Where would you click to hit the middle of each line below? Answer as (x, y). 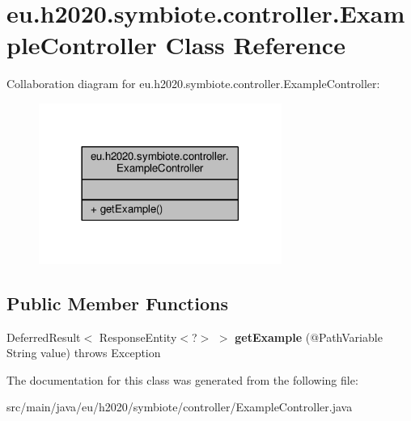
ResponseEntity (138, 337)
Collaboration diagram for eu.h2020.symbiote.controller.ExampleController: (193, 84)
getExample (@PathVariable (309, 337)
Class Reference (255, 45)
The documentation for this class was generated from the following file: (182, 379)
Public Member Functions (117, 303)
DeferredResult (44, 337)
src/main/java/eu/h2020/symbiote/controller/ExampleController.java (180, 407)
